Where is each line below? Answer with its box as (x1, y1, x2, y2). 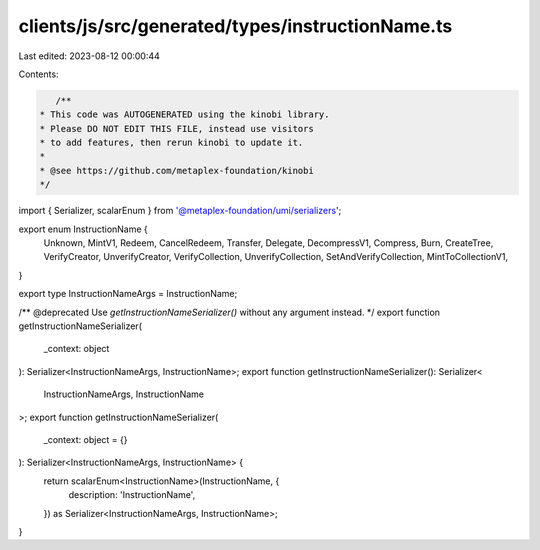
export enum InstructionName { (18, 223, 149, 235)
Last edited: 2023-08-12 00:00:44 (18, 50, 160, 62)
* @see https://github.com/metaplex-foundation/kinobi (39, 165, 314, 176)
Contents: (18, 68, 59, 80)
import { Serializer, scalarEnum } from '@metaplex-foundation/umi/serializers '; (18, 205, 342, 217)
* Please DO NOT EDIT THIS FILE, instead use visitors (39, 123, 314, 134)
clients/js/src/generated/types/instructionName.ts (18, 15, 453, 37)
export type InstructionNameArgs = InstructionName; (18, 288, 238, 300)
